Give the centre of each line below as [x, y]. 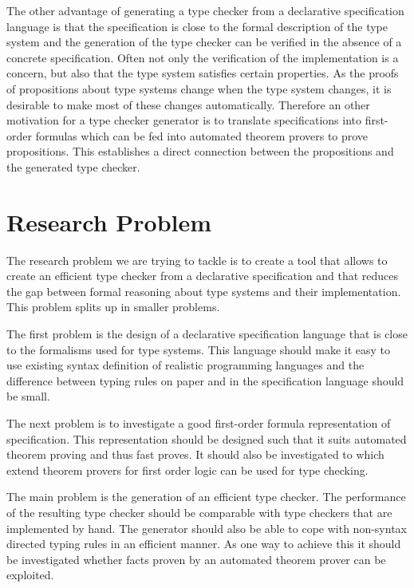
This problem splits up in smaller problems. [113, 307]
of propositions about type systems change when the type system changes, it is [199, 88]
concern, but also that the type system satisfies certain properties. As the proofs [203, 73]
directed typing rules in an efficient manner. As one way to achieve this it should [204, 544]
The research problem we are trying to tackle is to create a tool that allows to [197, 260]
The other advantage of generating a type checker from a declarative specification [205, 10]
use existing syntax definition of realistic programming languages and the [185, 365]
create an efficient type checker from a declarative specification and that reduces [203, 276]
